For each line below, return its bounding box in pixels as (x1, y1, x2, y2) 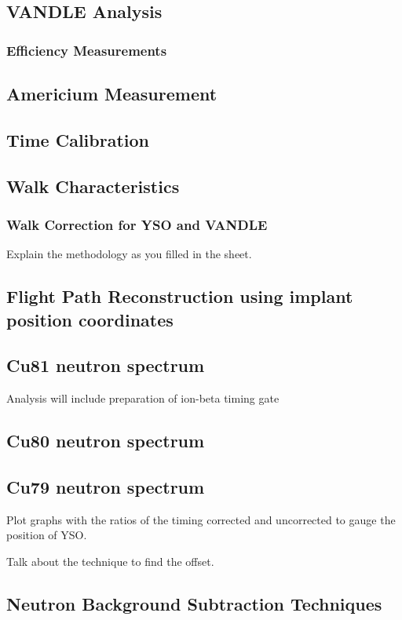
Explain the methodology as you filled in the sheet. (6, 246, 252, 262)
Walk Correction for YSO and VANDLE (6, 214, 268, 234)
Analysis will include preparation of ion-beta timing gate (6, 390, 280, 407)
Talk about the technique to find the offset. (6, 553, 214, 569)
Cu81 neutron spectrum (6, 353, 205, 377)
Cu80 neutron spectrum (6, 429, 205, 453)
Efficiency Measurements (6, 40, 167, 60)
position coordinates (6, 307, 174, 331)
